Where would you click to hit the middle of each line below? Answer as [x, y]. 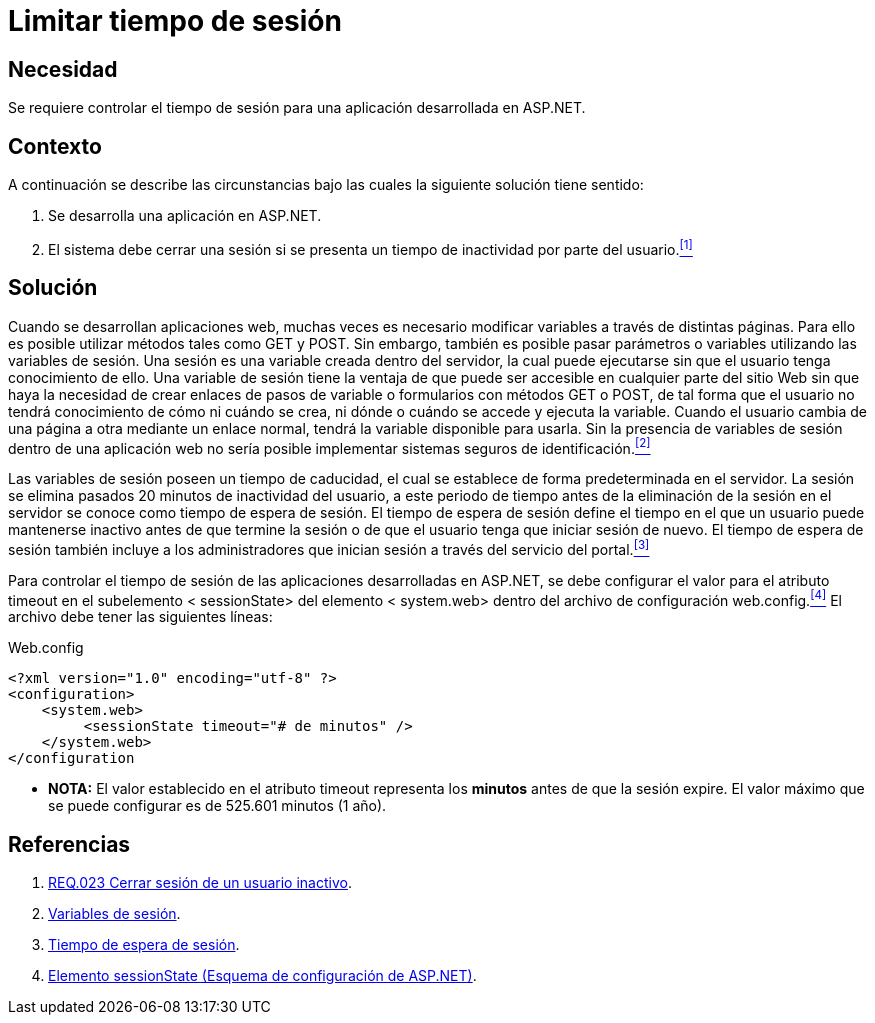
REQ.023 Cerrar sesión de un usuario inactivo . [200, 883]
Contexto [55, 146]
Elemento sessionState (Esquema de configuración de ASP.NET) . [262, 976]
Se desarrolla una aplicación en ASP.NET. [185, 216]
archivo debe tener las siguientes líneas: [140, 617]
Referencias [69, 844]
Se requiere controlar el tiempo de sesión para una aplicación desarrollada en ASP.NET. [297, 108]
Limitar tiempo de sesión [175, 21]
